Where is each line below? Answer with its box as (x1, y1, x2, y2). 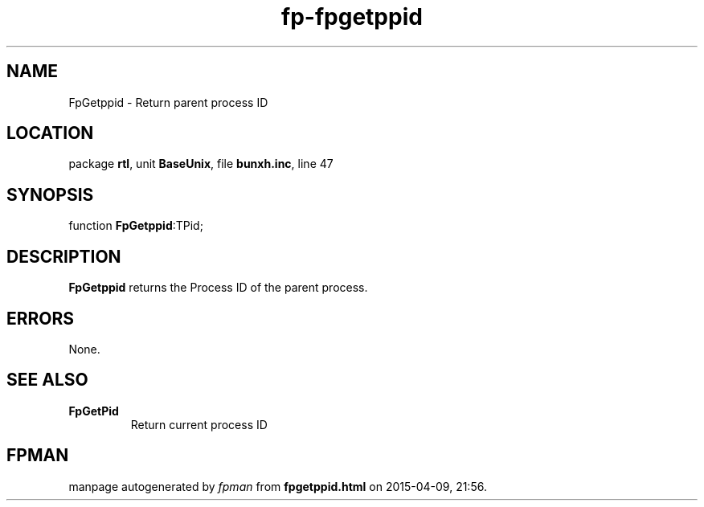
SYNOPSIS (6, 184, 94, 205)
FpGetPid (68, 403, 119, 418)
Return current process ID (130, 417, 268, 431)
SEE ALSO (6, 370, 88, 390)
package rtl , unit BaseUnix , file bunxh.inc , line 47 (68, 157, 334, 171)
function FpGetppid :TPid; (68, 219, 203, 233)
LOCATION (6, 123, 94, 144)
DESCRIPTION (6, 246, 121, 267)
